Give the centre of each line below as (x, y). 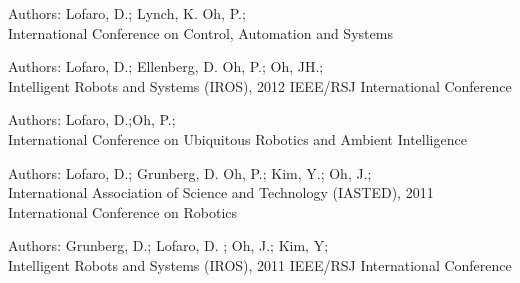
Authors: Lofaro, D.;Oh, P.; (92, 119)
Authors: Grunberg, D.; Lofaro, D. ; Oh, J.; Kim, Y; (168, 245)
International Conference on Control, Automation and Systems (200, 32)
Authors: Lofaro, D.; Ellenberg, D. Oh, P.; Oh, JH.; (166, 66)
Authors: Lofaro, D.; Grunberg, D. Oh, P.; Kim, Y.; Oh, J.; (190, 172)
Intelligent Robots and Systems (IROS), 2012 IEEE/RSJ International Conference (260, 85)
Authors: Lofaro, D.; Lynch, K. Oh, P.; (127, 13)
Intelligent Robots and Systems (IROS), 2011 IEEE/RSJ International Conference (260, 264)
